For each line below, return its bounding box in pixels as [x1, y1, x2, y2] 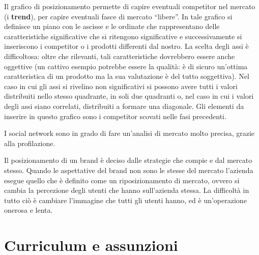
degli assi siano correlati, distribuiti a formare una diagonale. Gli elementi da [4, 100, 244, 111]
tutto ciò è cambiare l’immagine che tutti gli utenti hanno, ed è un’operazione [4, 194, 247, 205]
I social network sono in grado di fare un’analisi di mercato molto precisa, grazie [4, 128, 255, 138]
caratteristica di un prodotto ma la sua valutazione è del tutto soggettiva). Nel [4, 71, 249, 81]
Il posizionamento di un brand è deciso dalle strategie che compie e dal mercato [4, 155, 252, 165]
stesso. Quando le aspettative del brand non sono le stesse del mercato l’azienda [4, 164, 253, 175]
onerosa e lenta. [4, 205, 53, 215]
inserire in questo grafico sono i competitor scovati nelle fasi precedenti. [4, 110, 226, 121]
